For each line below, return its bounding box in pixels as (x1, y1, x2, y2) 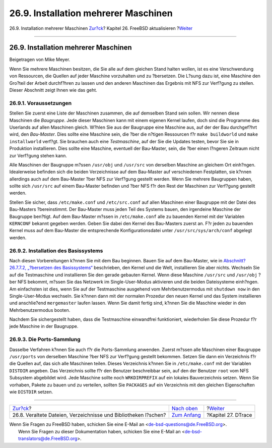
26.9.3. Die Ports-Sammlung (9, 336, 81, 343)
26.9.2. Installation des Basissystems (9, 247, 103, 254)
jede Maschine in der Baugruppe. (9, 323, 79, 329)
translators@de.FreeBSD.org (18, 435, 78, 441)
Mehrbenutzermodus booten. (9, 307, 71, 313)
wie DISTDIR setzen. (9, 388, 53, 395)
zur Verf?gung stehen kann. (9, 152, 67, 158)
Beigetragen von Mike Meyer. (9, 57, 71, 63)
